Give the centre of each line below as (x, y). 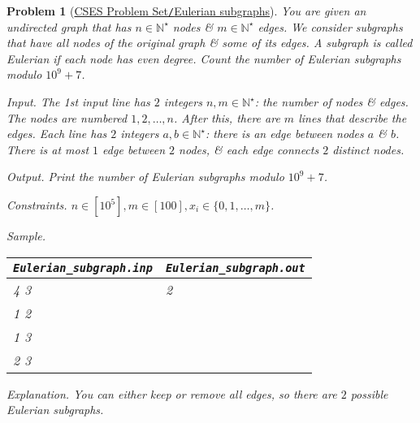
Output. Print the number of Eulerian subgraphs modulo (145, 177)
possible (369, 393)
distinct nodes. (368, 149)
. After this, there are (227, 117)
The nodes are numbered (67, 117)
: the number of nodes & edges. (331, 102)
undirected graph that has (69, 26)
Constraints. (37, 205)
